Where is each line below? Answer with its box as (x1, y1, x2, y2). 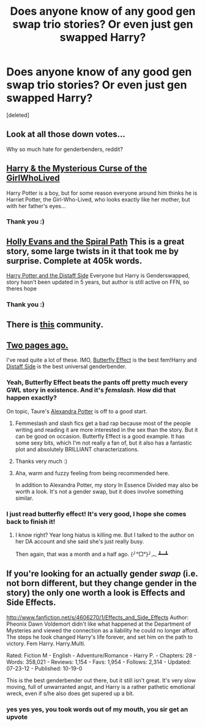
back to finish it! (6, 517, 56, 526)
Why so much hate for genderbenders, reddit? (6, 146, 124, 153)
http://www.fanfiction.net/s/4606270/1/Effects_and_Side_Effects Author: (6, 613, 188, 621)
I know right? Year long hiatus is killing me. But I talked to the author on (15, 531, 195, 538)
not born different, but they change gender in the (6, 578, 197, 589)
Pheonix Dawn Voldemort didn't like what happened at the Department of (6, 620, 192, 628)
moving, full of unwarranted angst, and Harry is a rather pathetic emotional (6, 683, 195, 690)
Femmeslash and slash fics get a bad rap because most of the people (15, 419, 191, 427)
